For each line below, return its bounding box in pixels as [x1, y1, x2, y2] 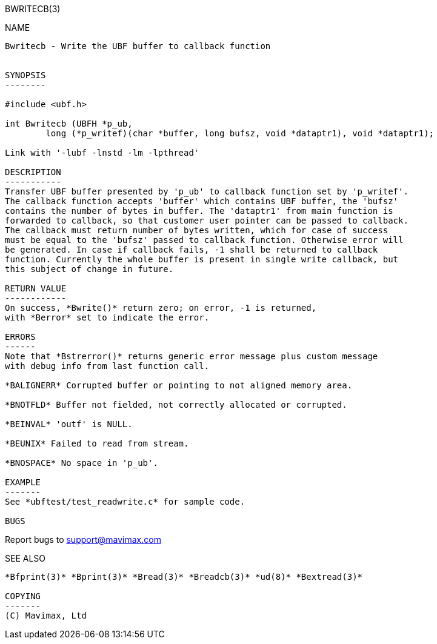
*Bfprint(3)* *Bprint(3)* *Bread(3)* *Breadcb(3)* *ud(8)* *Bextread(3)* [5, 572, 363, 582]
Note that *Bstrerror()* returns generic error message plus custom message [5, 351, 378, 361]
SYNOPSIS [5, 70, 46, 80]
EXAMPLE [5, 477, 41, 487]
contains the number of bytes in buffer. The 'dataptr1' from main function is [5, 206, 393, 216]
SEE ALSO [5, 553, 46, 563]
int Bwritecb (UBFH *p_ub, [5, 119, 133, 128]
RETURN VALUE [5, 284, 67, 293]
